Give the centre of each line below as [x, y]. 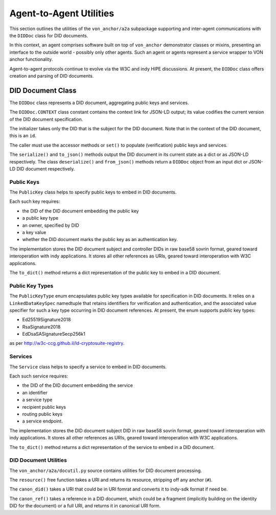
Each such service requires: [39, 376]
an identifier [35, 392]
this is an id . [23, 136]
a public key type [40, 218]
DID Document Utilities [38, 460]
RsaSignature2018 [41, 326]
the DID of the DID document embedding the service [77, 385]
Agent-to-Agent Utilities [62, 13]
